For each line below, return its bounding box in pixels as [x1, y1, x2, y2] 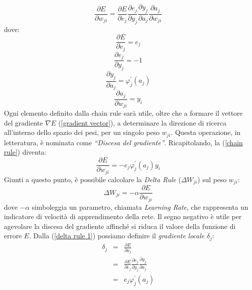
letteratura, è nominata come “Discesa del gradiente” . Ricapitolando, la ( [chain [4, 137, 243, 147]
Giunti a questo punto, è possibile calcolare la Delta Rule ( [4, 174, 181, 184]
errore [4, 230, 22, 241]
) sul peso [197, 174, 227, 184]
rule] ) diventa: [4, 147, 47, 157]
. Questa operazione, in [171, 127, 241, 137]
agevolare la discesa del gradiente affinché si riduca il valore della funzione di [4, 221, 236, 231]
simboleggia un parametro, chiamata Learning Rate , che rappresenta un [32, 201, 249, 212]
